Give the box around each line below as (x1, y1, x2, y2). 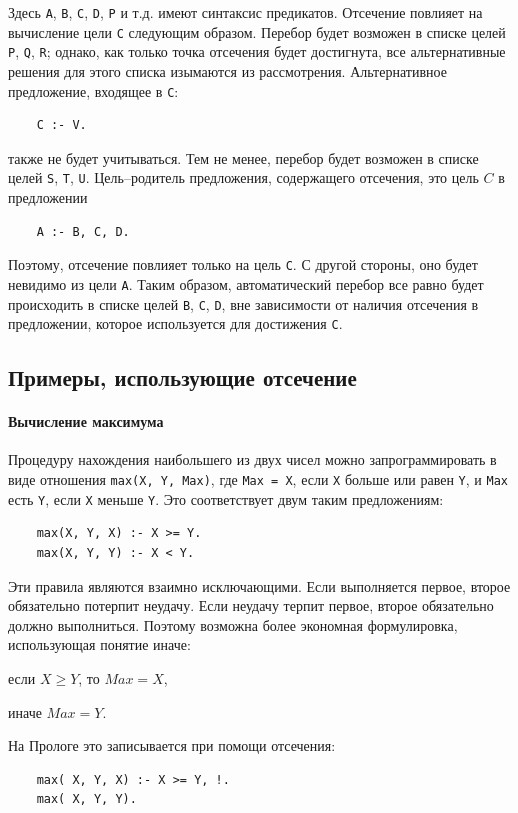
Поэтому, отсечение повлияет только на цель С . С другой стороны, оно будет (8, 254, 478, 275)
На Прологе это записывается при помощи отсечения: (8, 735, 336, 756)
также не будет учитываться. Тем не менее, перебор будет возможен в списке (8, 147, 479, 168)
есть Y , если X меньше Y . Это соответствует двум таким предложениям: (8, 488, 444, 509)
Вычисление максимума (8, 411, 164, 432)
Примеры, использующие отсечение (8, 362, 357, 393)
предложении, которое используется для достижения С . (8, 313, 343, 334)
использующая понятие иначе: (8, 634, 191, 655)
